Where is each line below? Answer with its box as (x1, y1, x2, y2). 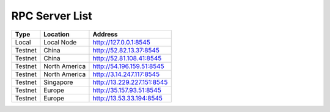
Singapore (43, 78, 73, 86)
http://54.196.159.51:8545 (92, 61, 164, 70)
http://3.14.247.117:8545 (92, 70, 160, 79)
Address (92, 30, 118, 38)
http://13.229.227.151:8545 (92, 78, 168, 86)
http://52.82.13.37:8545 (92, 46, 160, 54)
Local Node (43, 38, 77, 46)
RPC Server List (11, 9, 93, 23)
